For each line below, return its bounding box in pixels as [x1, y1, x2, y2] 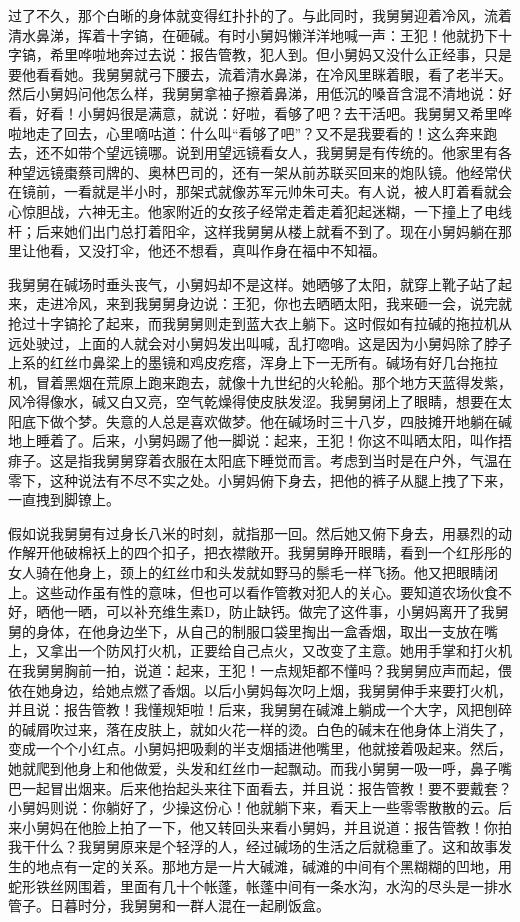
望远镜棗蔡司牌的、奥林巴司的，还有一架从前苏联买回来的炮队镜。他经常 [21, 161, 498, 182]
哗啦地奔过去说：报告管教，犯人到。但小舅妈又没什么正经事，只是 [77, 44, 512, 65]
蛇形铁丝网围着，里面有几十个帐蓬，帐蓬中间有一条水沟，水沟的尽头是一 [8, 875, 484, 896]
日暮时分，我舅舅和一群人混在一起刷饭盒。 [49, 895, 330, 916]
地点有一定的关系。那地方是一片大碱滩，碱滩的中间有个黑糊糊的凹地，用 [35, 855, 512, 876]
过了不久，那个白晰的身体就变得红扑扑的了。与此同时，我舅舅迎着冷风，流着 [8, 5, 512, 25]
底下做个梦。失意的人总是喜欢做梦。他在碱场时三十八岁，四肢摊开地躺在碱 [21, 410, 512, 431]
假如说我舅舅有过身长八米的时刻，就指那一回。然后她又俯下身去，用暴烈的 [8, 522, 498, 543]
